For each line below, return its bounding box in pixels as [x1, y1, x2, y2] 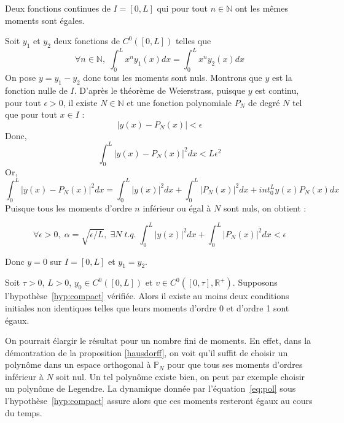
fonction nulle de [5, 84, 68, 97]
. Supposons [232, 276, 278, 289]
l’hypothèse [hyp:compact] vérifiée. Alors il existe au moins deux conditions [5, 289, 289, 302]
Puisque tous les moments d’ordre [5, 201, 132, 214]
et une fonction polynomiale [127, 96, 232, 109]
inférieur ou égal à [143, 201, 211, 214]
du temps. [5, 406, 42, 419]
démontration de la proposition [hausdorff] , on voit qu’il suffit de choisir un [5, 346, 288, 359]
